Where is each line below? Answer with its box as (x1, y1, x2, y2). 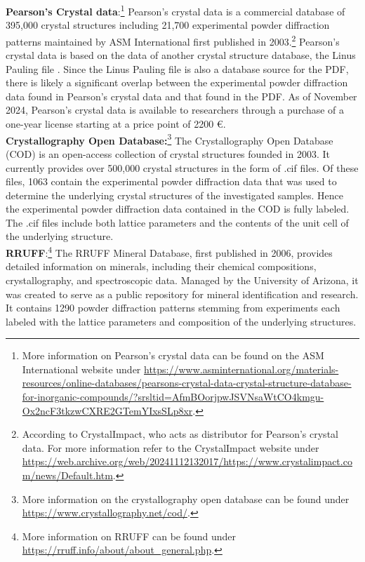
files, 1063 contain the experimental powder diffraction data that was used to (6, 174, 337, 189)
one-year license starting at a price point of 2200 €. (6, 116, 226, 131)
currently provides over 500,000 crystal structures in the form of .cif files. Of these (6, 160, 359, 175)
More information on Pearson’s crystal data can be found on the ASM (22, 348, 324, 363)
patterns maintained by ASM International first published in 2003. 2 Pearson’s (6, 32, 340, 48)
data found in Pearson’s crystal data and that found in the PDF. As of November (6, 88, 357, 103)
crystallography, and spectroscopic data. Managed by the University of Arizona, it (6, 272, 359, 287)
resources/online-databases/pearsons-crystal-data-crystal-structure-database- (22, 375, 352, 390)
